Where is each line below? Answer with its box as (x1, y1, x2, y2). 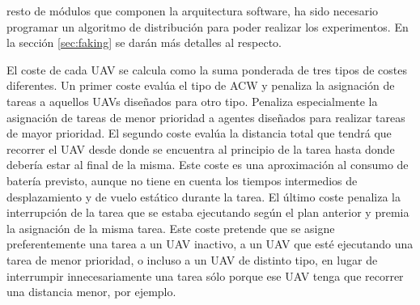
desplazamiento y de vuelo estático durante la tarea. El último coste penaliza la (6, 188, 401, 205)
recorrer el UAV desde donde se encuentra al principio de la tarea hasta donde (6, 140, 395, 157)
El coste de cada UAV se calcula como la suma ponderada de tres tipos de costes (6, 61, 408, 78)
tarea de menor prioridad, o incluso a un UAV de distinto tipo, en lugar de (6, 251, 378, 268)
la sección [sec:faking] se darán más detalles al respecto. (6, 34, 282, 51)
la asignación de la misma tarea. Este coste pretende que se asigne (6, 219, 335, 236)
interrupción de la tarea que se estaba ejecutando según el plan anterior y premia (6, 204, 409, 221)
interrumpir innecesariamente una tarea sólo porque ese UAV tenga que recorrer (6, 267, 404, 284)
